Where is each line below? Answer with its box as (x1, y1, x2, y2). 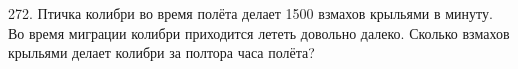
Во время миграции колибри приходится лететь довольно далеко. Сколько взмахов (8, 22, 510, 43)
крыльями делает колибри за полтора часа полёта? (8, 42, 315, 63)
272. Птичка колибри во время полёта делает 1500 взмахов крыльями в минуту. (8, 3, 493, 23)
